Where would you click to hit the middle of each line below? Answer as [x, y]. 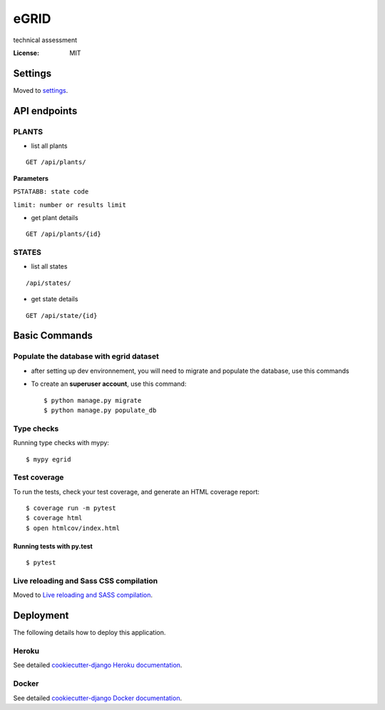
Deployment [41, 615]
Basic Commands [53, 336]
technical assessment [45, 40]
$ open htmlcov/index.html [73, 528]
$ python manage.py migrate [93, 400]
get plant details [55, 217]
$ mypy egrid [48, 459]
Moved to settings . [41, 90]
